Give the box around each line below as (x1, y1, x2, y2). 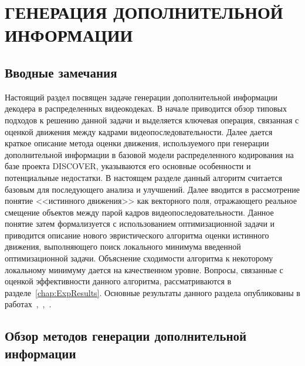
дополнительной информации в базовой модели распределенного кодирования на (5, 148, 294, 160)
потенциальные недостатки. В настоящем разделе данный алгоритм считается (5, 171, 283, 183)
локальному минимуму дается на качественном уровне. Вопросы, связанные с (5, 263, 283, 276)
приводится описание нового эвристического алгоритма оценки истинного (5, 229, 269, 241)
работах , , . (5, 298, 52, 310)
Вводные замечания (5, 63, 117, 81)
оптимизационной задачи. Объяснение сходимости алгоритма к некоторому (5, 252, 273, 264)
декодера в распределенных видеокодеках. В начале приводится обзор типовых (5, 102, 287, 115)
